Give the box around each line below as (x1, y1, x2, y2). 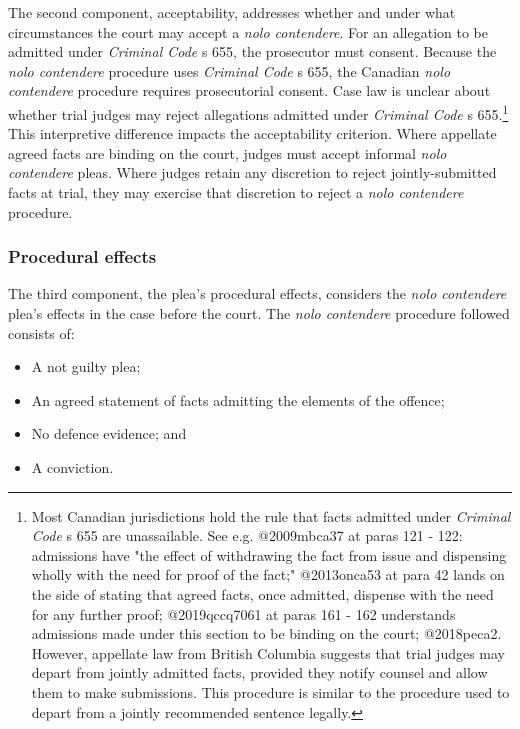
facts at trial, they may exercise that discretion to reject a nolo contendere (8, 182, 464, 202)
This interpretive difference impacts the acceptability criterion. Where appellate (8, 123, 497, 144)
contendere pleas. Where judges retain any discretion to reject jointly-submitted (8, 162, 497, 183)
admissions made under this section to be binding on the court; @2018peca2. (31, 623, 502, 644)
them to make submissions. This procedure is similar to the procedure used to (31, 681, 510, 702)
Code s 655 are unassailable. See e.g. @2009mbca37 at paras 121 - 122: (31, 525, 463, 546)
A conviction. (31, 456, 114, 477)
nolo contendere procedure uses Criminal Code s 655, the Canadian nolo (8, 60, 451, 81)
